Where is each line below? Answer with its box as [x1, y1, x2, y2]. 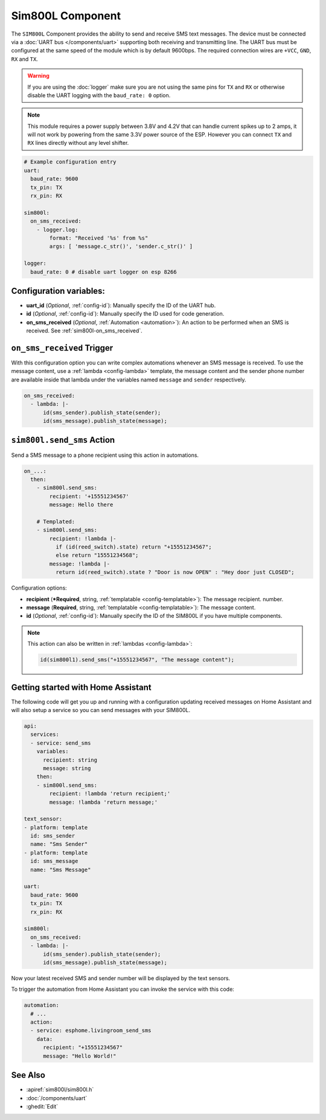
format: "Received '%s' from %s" [49, 234, 149, 241]
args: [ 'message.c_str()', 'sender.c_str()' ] [49, 243, 193, 250]
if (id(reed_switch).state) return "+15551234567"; [55, 544, 212, 550]
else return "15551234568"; [55, 552, 139, 559]
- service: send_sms [30, 739, 91, 746]
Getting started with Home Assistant [11, 682, 152, 692]
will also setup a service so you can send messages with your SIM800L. [11, 707, 191, 714]
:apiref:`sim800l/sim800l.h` [26, 1086, 94, 1093]
